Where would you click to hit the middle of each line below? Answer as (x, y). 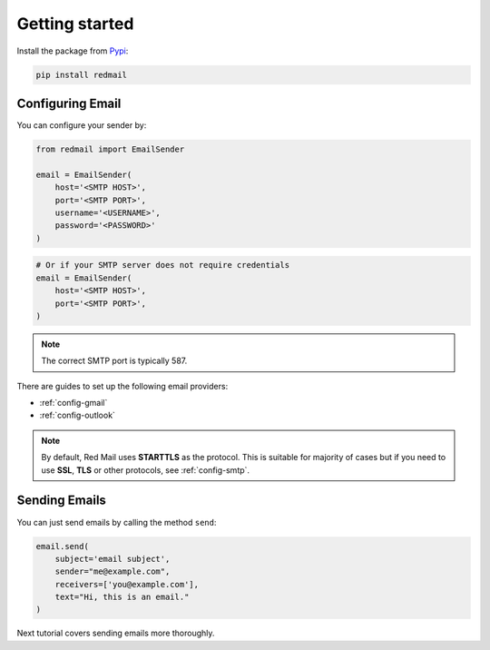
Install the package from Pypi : (73, 51)
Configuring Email (69, 103)
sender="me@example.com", (113, 571)
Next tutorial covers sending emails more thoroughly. (116, 633)
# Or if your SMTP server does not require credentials (163, 265)
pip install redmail (81, 74)
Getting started (75, 24)
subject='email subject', (113, 559)
